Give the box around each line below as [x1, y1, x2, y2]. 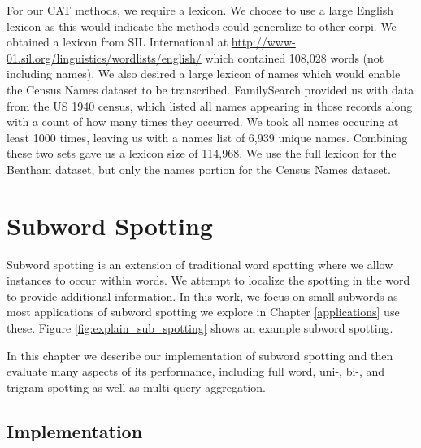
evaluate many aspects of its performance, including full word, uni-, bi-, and [7, 363, 385, 380]
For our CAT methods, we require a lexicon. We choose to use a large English [7, 2, 394, 18]
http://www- [231, 33, 296, 50]
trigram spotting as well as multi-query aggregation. [7, 378, 266, 395]
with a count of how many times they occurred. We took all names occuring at [7, 113, 399, 130]
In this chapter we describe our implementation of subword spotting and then [7, 346, 393, 363]
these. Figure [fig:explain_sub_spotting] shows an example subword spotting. [7, 320, 393, 337]
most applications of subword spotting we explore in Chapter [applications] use [7, 303, 400, 320]
